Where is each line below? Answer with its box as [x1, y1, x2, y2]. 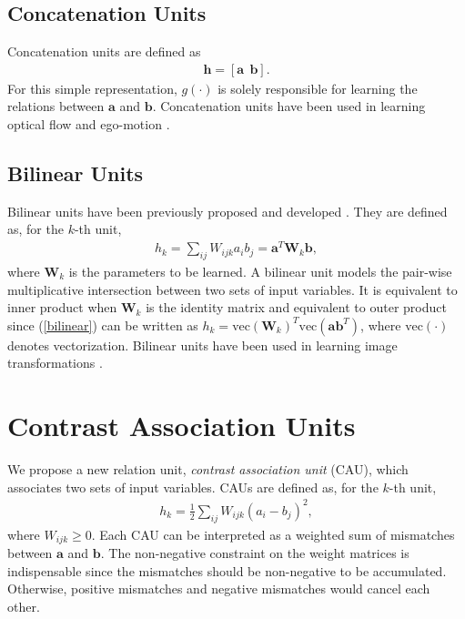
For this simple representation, [7, 78, 177, 97]
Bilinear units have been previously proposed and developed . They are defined [7, 201, 448, 220]
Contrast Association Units [7, 407, 356, 444]
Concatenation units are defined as [7, 42, 201, 61]
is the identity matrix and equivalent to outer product [146, 298, 447, 317]
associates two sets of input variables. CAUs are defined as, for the [7, 477, 379, 496]
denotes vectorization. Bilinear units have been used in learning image [7, 335, 398, 354]
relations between [7, 96, 105, 116]
